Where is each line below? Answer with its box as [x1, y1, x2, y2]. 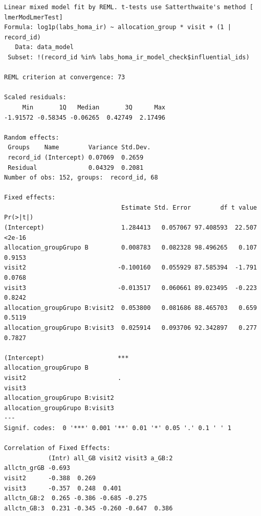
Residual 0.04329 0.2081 [8, 164, 144, 171]
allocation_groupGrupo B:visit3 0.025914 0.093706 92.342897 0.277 [4, 324, 257, 331]
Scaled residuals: [4, 94, 67, 101]
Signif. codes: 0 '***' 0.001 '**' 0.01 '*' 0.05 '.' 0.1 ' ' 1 [4, 424, 231, 432]
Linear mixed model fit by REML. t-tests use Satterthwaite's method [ [4, 4, 253, 11]
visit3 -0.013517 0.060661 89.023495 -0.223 [4, 284, 257, 291]
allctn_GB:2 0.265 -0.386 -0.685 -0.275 [4, 495, 147, 502]
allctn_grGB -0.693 [4, 464, 70, 472]
